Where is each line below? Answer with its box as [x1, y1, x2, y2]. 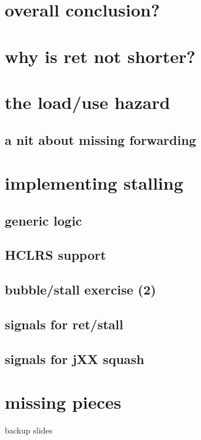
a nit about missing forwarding [5, 130, 196, 148]
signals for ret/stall [5, 315, 123, 333]
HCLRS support [5, 246, 106, 264]
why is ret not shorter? [5, 44, 196, 68]
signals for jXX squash [5, 349, 145, 368]
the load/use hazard [5, 90, 170, 114]
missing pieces [5, 390, 122, 414]
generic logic [5, 211, 82, 229]
